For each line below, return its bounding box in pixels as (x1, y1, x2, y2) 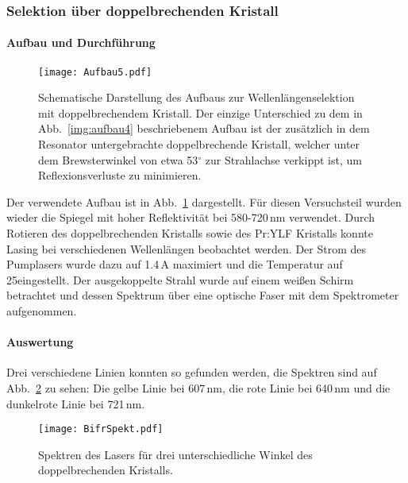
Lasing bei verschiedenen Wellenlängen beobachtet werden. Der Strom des (6, 240, 367, 257)
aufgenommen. (6, 303, 77, 319)
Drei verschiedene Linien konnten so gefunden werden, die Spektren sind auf (6, 364, 377, 381)
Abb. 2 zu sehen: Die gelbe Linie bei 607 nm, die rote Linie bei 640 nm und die (6, 380, 391, 396)
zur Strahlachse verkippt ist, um (205, 151, 362, 168)
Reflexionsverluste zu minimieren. (38, 167, 202, 184)
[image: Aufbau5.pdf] (38, 66, 152, 78)
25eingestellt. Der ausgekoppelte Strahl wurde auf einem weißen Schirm (6, 271, 354, 288)
